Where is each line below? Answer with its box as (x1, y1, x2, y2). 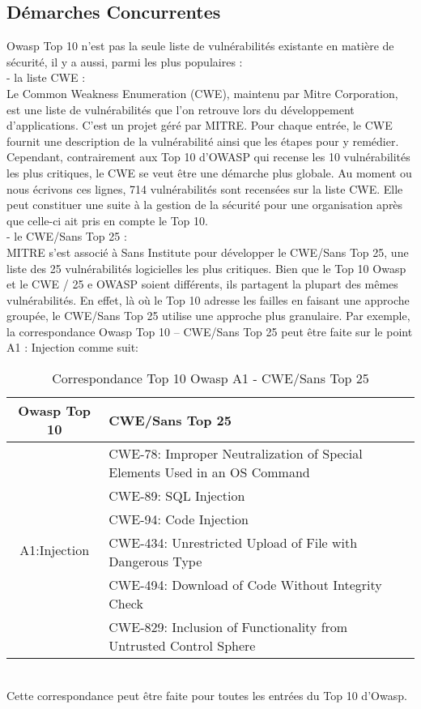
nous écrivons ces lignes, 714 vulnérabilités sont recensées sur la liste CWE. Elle (6, 180, 403, 197)
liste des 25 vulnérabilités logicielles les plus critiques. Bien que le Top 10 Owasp (6, 259, 406, 276)
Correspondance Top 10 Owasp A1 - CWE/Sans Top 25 (52, 369, 369, 388)
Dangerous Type (108, 552, 202, 571)
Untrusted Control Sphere (108, 636, 256, 656)
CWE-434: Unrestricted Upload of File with (108, 533, 358, 553)
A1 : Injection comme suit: (6, 339, 139, 356)
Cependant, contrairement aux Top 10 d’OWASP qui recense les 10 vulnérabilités (6, 148, 410, 165)
